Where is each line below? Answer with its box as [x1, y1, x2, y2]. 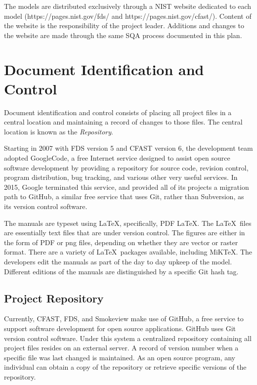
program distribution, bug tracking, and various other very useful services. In [4, 172, 238, 182]
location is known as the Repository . [4, 126, 113, 136]
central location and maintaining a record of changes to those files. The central [4, 117, 243, 127]
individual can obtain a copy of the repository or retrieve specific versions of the [4, 362, 247, 372]
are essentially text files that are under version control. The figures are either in [4, 227, 245, 238]
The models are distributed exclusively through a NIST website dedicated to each [4, 1, 252, 11]
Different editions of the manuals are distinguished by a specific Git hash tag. [4, 266, 239, 276]
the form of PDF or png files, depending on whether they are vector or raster [4, 237, 238, 247]
